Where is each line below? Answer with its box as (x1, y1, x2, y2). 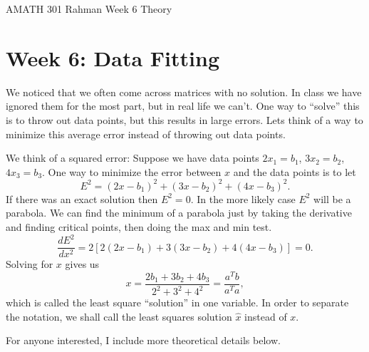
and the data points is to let (233, 164, 356, 179)
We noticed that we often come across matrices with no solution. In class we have (6, 84, 362, 99)
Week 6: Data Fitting (6, 43, 219, 72)
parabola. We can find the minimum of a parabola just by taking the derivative (6, 205, 352, 220)
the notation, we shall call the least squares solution (6, 309, 232, 323)
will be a (313, 191, 351, 206)
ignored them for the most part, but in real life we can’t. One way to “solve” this (6, 98, 360, 113)
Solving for (6, 257, 53, 271)
